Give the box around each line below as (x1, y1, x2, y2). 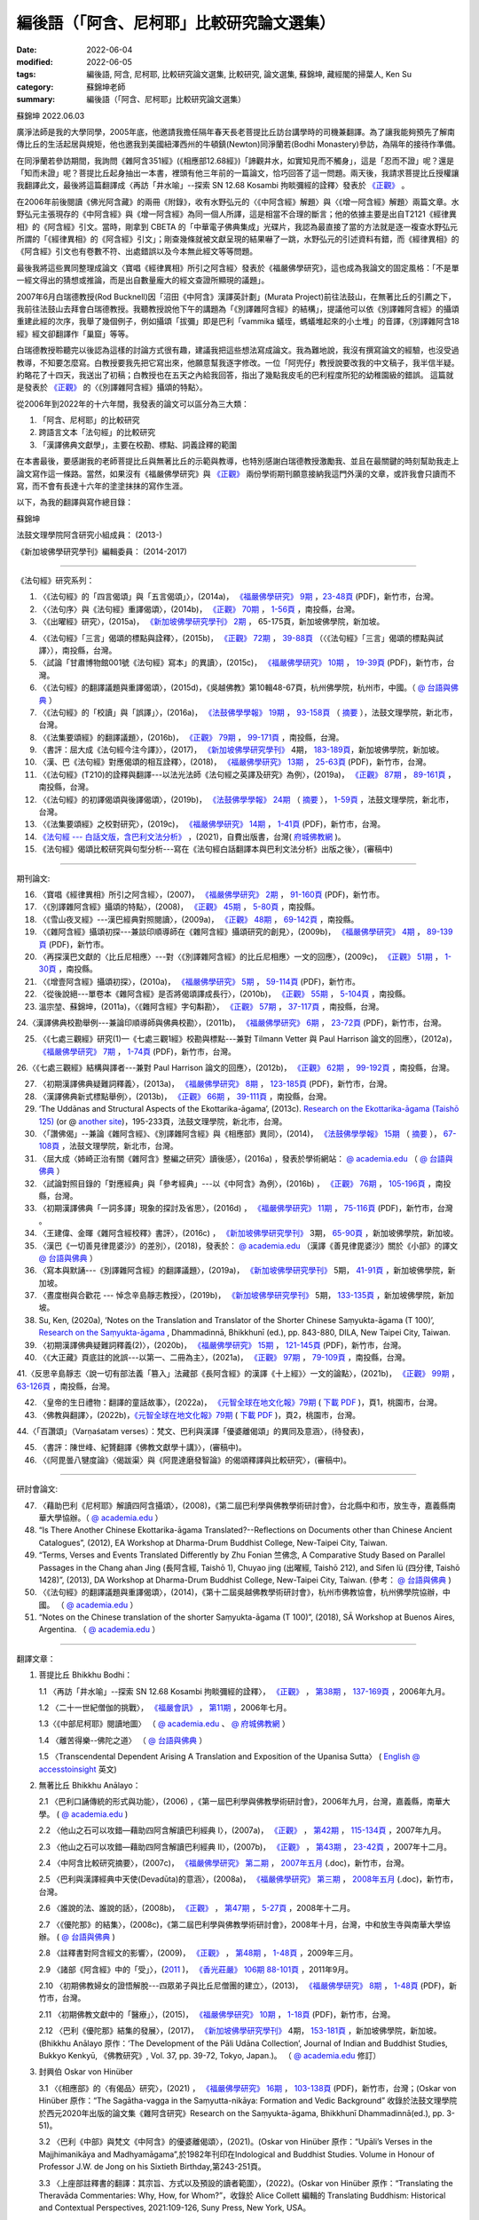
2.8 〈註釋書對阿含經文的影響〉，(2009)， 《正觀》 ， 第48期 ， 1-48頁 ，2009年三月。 (38, 1947, 358, 1958)
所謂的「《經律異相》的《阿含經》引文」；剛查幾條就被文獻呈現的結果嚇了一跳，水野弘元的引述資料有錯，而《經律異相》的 (16, 234, 459, 244)
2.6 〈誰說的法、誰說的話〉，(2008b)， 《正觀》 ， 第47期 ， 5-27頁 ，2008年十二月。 (38, 1903, 355, 1914)
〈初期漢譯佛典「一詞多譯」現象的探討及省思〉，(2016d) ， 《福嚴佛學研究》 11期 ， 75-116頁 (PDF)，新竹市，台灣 (38, 1203, 453, 1214)
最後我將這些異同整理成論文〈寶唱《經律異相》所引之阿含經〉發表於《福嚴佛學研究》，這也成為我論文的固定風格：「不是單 (16, 262, 459, 273)
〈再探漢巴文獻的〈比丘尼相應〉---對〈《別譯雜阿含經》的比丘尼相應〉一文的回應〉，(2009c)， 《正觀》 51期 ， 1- (38, 951, 452, 962)
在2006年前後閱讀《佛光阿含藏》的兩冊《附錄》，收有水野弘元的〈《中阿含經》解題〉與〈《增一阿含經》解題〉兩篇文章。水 (16, 196, 459, 207)
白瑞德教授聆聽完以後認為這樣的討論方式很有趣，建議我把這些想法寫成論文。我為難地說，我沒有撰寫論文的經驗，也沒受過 (16, 345, 459, 355)
